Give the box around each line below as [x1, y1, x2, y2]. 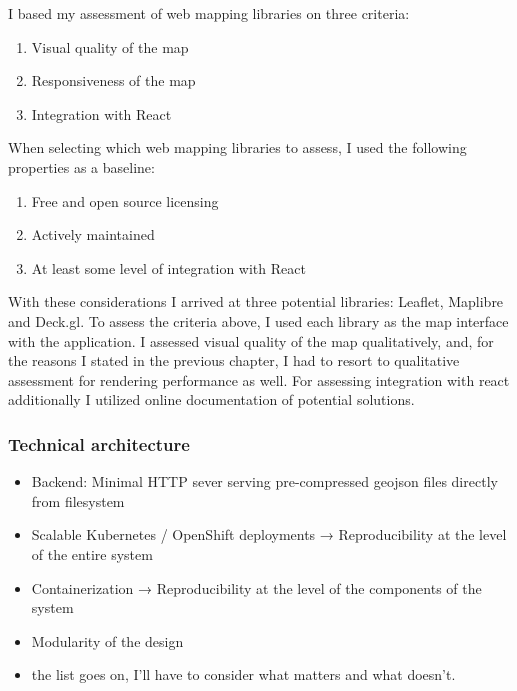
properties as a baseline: [8, 156, 155, 177]
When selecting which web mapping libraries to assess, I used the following [8, 137, 467, 158]
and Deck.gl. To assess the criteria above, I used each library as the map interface [8, 310, 509, 331]
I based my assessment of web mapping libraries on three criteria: [8, 3, 410, 23]
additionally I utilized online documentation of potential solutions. [8, 389, 415, 410]
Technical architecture [8, 431, 190, 456]
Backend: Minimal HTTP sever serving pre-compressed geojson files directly [31, 471, 498, 492]
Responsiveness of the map [31, 70, 196, 91]
